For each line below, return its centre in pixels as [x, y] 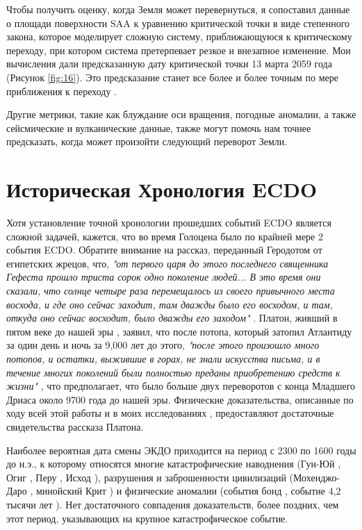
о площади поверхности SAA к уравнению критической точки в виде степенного [178, 23]
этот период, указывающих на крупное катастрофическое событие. [147, 518]
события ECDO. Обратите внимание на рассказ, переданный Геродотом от [164, 250]
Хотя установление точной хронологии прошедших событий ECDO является [169, 223]
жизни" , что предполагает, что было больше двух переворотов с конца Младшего [181, 386]
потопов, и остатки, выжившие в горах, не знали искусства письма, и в [163, 358]
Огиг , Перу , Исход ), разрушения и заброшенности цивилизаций [146, 477]
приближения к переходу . [61, 91]
